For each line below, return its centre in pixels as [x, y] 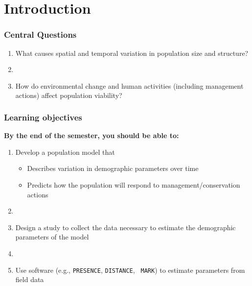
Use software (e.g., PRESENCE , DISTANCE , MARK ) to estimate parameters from [130, 270]
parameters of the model [52, 237]
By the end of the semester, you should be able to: [92, 135]
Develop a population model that [65, 152]
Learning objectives [43, 117]
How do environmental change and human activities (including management [129, 85]
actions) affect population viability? [69, 95]
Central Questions [40, 35]
